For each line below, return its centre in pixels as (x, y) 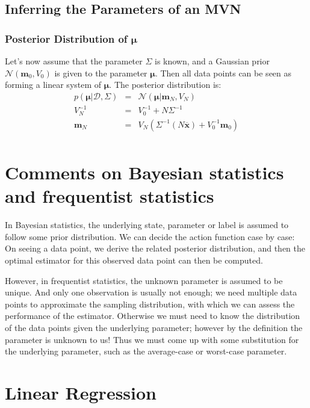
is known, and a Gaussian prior (212, 61)
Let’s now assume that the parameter (74, 61)
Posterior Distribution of (66, 38)
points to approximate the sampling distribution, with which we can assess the (150, 304)
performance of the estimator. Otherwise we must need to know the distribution (153, 316)
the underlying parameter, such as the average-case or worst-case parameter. (146, 351)
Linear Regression (81, 392)
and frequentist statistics (110, 196)
